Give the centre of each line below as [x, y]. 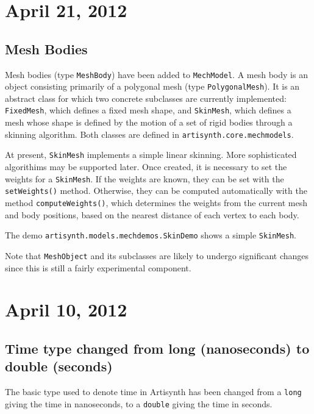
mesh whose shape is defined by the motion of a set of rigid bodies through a [149, 122]
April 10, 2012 [66, 309]
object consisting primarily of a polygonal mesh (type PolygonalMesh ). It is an [152, 86]
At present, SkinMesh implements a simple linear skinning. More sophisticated [151, 155]
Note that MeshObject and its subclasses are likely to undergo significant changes [157, 255]
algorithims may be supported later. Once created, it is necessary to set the [146, 167]
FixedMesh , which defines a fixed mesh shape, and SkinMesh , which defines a [148, 110]
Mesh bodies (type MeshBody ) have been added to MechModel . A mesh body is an [156, 74]
